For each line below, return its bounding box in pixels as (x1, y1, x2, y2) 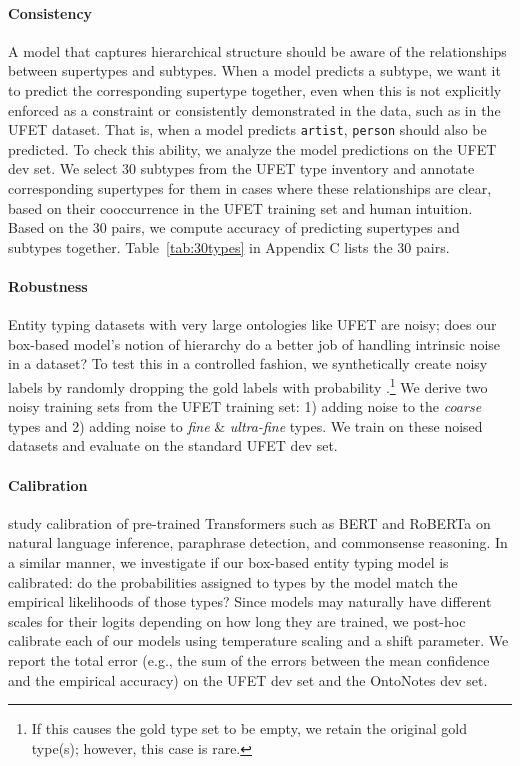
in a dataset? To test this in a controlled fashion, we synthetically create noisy (8, 353, 488, 374)
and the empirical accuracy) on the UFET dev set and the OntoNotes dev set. (8, 669, 488, 690)
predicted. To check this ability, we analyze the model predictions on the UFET (8, 138, 497, 159)
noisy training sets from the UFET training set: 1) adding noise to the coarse (8, 396, 482, 417)
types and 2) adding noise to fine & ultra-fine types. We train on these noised (8, 415, 483, 436)
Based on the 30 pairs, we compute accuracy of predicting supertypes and (8, 217, 460, 238)
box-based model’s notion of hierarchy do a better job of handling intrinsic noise (8, 333, 501, 354)
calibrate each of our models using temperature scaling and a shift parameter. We (8, 630, 509, 651)
